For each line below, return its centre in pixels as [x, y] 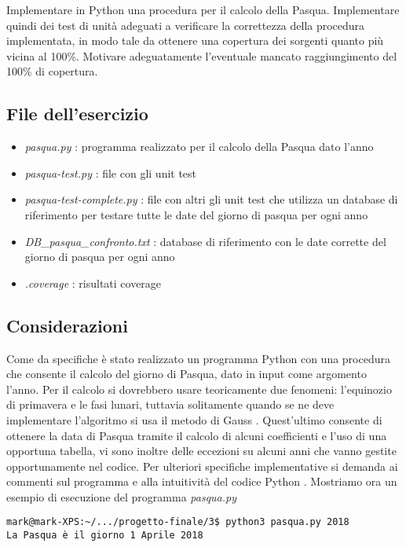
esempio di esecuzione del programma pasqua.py [122, 496]
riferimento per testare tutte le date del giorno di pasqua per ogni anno [196, 214]
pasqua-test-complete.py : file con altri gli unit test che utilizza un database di [211, 199]
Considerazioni [67, 325]
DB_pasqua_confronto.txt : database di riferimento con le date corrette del [205, 241]
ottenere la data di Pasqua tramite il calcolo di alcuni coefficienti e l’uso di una [197, 435]
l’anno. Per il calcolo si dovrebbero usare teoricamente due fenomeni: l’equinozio [199, 389]
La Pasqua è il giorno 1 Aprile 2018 [105, 536]
